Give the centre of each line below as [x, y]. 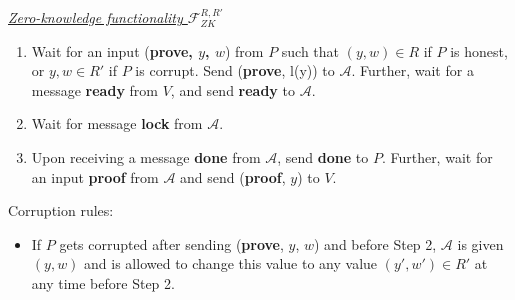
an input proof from [95, 176]
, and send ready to [232, 89]
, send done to [323, 156]
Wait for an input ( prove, [112, 50]
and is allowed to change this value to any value [231, 263]
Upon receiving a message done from [146, 156]
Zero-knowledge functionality [95, 17]
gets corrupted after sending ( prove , [171, 243]
